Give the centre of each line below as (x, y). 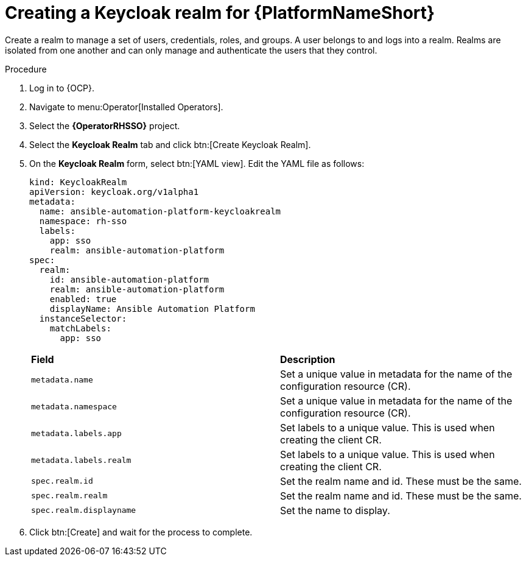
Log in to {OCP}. (62, 88)
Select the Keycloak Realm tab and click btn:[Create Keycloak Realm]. (170, 144)
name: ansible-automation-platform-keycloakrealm (160, 211)
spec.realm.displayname (84, 510)
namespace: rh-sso (83, 221)
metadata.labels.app (76, 434)
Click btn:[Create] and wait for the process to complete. (141, 532)
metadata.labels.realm (81, 460)
